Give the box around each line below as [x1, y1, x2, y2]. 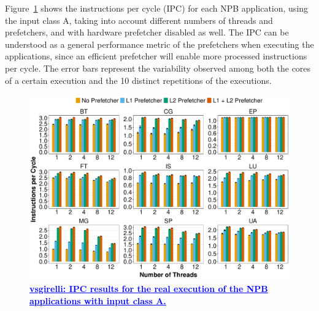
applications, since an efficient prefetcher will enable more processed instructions [5, 50, 307, 62]
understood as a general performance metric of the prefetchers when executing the [5, 37, 314, 50]
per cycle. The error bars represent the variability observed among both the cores [5, 61, 311, 74]
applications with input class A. [29, 294, 166, 307]
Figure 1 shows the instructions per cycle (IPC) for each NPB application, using [5, 2, 309, 14]
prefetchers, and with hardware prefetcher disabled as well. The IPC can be [5, 26, 289, 39]
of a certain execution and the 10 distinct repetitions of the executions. [5, 73, 272, 86]
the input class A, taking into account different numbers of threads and [5, 13, 273, 26]
